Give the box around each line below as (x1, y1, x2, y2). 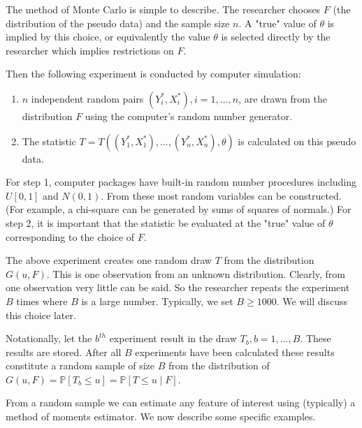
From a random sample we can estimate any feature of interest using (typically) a (6, 395, 356, 410)
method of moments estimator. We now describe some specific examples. (6, 409, 316, 424)
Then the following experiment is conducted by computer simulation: (6, 66, 301, 81)
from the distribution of (168, 358, 270, 373)
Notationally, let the (6, 331, 92, 346)
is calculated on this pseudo (238, 133, 356, 148)
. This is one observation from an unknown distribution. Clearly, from (46, 266, 345, 281)
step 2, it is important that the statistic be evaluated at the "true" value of (6, 215, 326, 230)
